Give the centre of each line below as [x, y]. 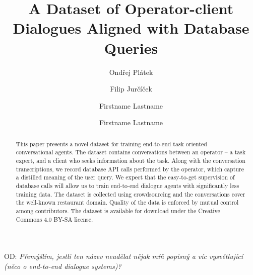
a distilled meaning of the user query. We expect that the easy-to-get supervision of [125, 177]
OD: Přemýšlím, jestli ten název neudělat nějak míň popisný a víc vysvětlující [123, 256]
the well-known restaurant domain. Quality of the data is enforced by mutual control [127, 202]
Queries [131, 48]
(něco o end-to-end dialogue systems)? [63, 266]
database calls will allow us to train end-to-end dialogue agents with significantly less [128, 185]
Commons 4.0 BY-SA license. [54, 219]
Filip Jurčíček [131, 89]
